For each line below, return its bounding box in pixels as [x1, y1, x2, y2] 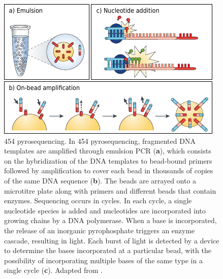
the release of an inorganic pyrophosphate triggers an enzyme [4, 225, 195, 235]
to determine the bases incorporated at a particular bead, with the [4, 245, 211, 256]
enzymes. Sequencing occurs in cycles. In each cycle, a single [4, 195, 192, 206]
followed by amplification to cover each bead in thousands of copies [4, 165, 213, 176]
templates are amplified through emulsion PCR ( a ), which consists [4, 145, 211, 156]
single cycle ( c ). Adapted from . [4, 265, 103, 275]
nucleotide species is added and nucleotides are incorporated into [4, 205, 206, 215]
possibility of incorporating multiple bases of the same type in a [4, 255, 203, 265]
